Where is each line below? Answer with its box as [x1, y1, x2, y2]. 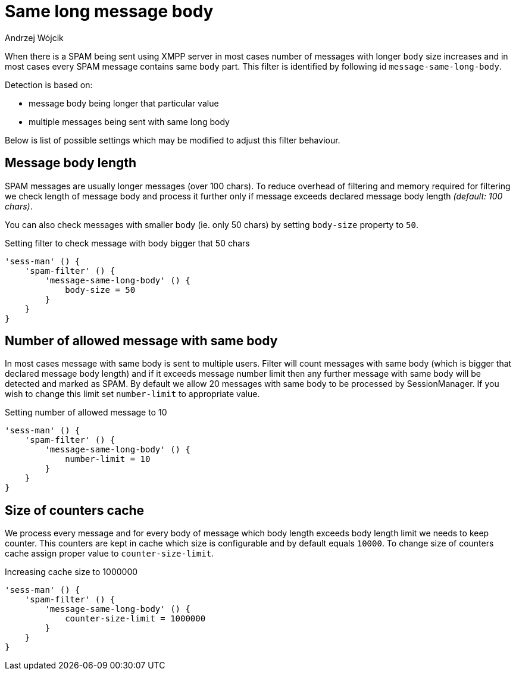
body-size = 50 [65, 285, 136, 295]
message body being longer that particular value [29, 98, 219, 108]
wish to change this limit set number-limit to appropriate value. [5, 389, 260, 399]
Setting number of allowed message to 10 [5, 407, 167, 418]
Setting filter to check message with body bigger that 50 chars [5, 237, 250, 248]
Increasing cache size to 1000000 [5, 567, 138, 577]
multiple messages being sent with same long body [29, 116, 230, 127]
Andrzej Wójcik [5, 32, 64, 43]
